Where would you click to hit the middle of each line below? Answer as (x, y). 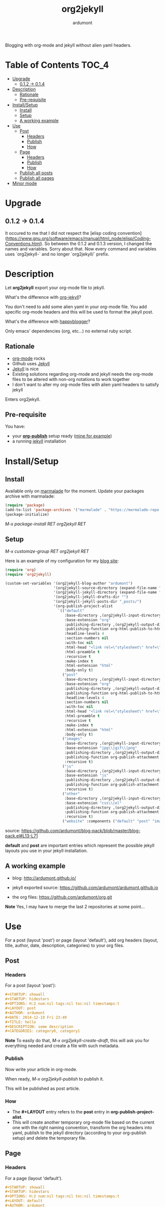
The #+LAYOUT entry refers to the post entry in (61, 1112)
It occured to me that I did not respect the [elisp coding (61, 233)
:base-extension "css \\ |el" (93, 803)
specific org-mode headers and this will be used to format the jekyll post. (79, 312)
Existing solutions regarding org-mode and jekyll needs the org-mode (82, 374)
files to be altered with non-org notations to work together (71, 379)
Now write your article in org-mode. (41, 1069)
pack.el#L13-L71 (22, 836)
